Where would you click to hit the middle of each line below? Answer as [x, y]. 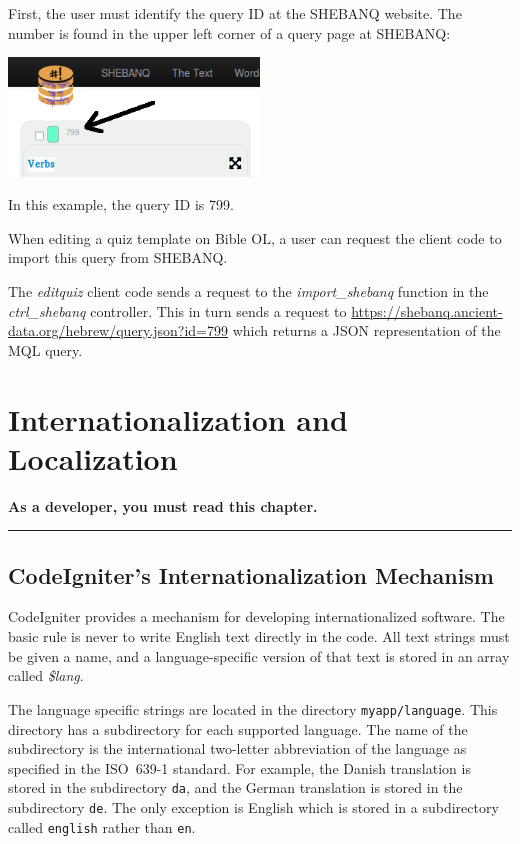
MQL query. [45, 349]
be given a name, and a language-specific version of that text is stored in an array [259, 655]
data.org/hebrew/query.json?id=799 [118, 330]
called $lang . [46, 675]
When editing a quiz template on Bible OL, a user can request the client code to [255, 237]
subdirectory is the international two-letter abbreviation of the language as [237, 748]
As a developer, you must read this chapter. [163, 505]
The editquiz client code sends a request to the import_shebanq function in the [248, 291]
